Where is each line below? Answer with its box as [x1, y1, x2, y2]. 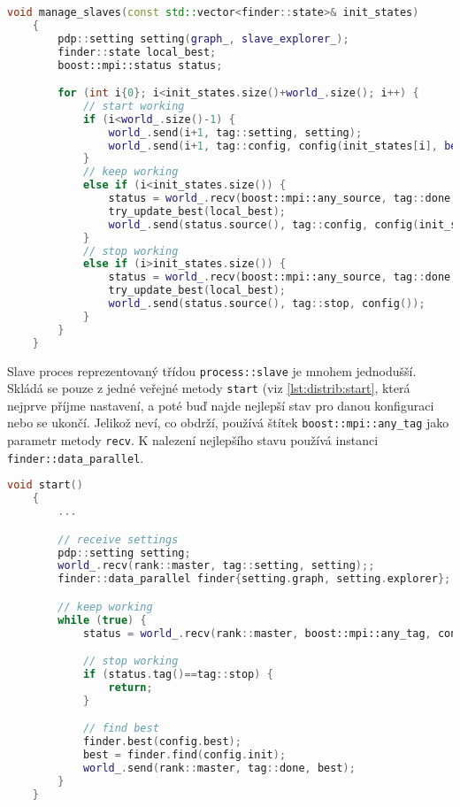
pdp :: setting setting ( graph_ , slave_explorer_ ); [57, 32, 349, 45]
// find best [82, 722, 159, 735]
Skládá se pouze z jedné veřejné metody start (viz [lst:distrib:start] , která [7, 379, 410, 397]
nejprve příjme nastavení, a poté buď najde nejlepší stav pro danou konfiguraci [7, 396, 434, 414]
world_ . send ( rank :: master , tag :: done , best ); [82, 761, 356, 774]
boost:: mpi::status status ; [57, 58, 223, 72]
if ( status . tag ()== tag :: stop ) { [82, 668, 273, 680]
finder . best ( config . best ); [82, 735, 241, 749]
